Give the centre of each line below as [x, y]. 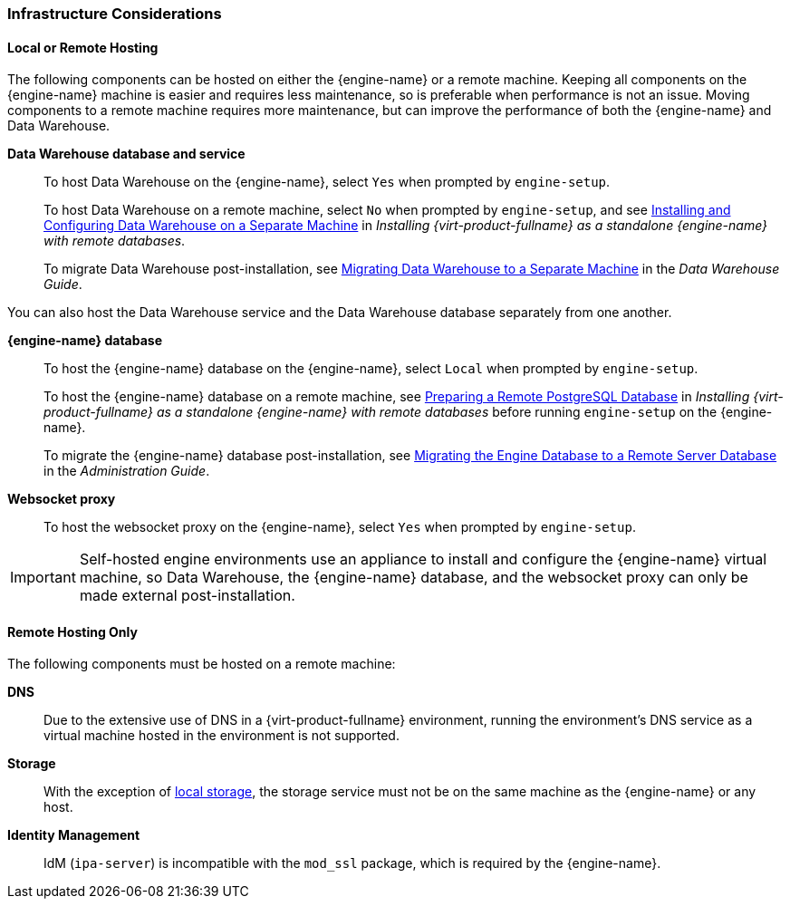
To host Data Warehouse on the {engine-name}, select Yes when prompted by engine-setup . [327, 182]
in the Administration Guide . [127, 471]
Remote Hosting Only [72, 631]
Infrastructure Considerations [115, 14]
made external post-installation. [187, 596]
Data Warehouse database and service [126, 154]
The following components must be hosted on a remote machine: [202, 664]
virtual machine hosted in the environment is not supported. [222, 736]
